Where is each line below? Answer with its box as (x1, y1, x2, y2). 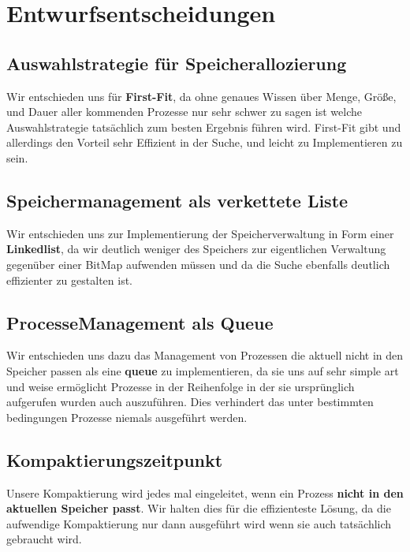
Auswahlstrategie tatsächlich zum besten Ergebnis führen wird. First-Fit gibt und (6, 118, 401, 135)
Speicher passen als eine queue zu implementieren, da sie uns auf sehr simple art (6, 362, 399, 379)
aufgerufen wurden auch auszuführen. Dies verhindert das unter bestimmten (6, 393, 374, 410)
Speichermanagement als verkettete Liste (6, 188, 348, 212)
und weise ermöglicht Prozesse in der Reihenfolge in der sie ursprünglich (6, 378, 355, 394)
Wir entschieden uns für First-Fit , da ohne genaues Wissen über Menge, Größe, (6, 88, 397, 104)
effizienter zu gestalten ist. (6, 271, 132, 288)
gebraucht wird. (6, 531, 82, 547)
